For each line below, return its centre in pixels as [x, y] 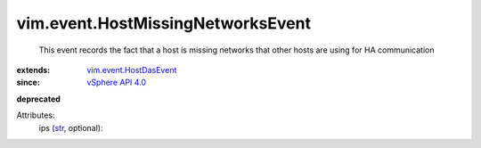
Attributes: [36, 115]
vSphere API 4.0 [117, 82]
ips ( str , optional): [71, 127]
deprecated [39, 99]
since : [28, 82]
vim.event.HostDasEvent [132, 70]
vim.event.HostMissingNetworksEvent [164, 23]
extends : [33, 70]
